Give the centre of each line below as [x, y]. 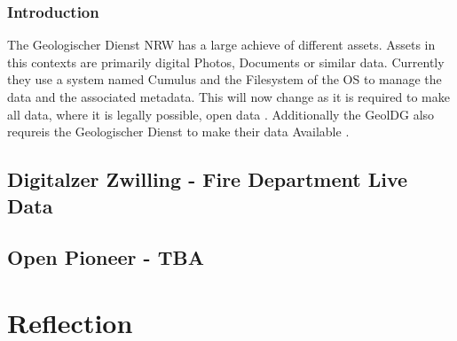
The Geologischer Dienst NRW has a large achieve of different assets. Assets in [221, 45]
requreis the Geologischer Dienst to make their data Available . [178, 132]
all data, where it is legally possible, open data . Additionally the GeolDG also [221, 114]
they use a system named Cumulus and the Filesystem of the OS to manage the [225, 79]
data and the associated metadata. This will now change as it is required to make [228, 97]
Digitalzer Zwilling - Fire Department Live [208, 179]
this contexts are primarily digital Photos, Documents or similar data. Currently [226, 62]
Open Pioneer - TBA [106, 257]
